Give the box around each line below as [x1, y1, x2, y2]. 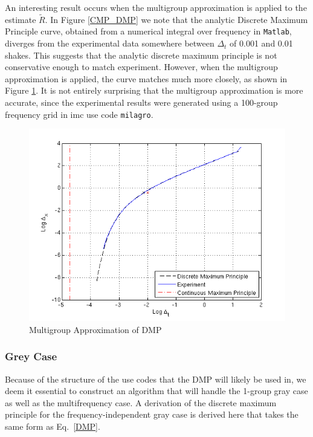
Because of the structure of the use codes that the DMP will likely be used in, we [5, 372, 306, 385]
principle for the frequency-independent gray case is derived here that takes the [5, 408, 298, 421]
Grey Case [5, 349, 57, 364]
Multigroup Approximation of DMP [29, 323, 162, 335]
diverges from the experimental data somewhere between [5, 37, 215, 50]
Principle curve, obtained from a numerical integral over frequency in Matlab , [5, 25, 292, 37]
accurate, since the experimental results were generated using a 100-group [5, 96, 278, 109]
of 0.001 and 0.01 [230, 37, 293, 50]
